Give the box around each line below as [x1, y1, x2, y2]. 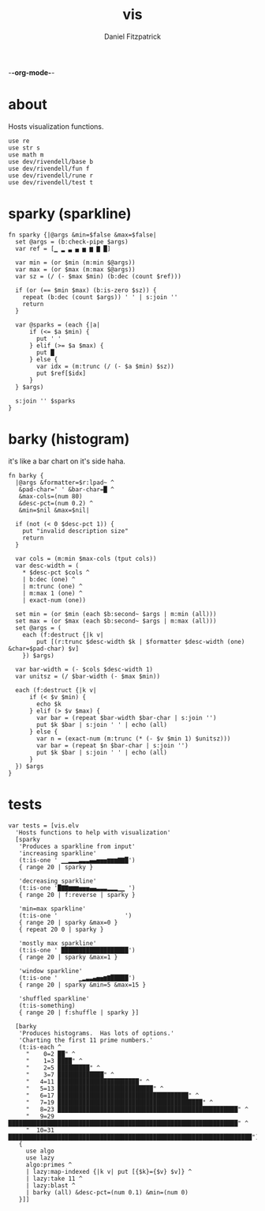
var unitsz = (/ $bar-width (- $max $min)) [15, 672, 160, 680]
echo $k [36, 700, 62, 708]
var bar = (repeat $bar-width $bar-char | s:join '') [36, 713, 217, 721]
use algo [25, 1147, 55, 1155]
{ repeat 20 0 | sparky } [18, 925, 104, 933]
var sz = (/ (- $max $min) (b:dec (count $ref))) [15, 272, 181, 280]
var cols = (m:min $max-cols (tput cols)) [15, 554, 157, 562]
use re [8, 137, 30, 145]
